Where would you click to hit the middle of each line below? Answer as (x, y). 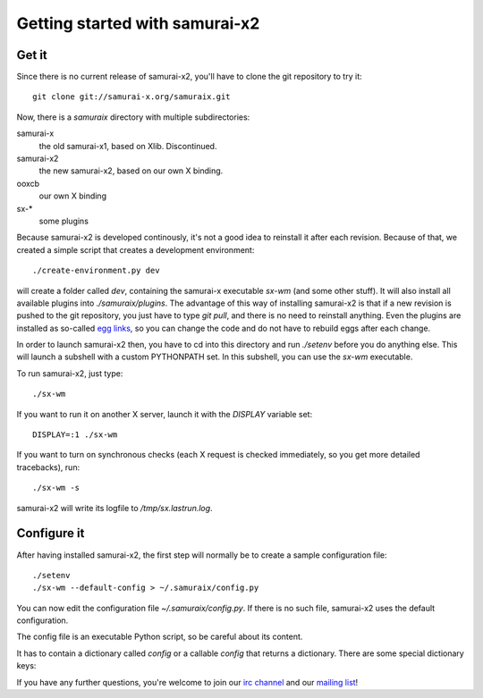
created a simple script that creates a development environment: (136, 249)
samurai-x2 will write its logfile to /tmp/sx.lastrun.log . (115, 508)
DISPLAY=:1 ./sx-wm (75, 435)
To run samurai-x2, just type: (70, 373)
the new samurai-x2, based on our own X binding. (131, 171)
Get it (32, 55)
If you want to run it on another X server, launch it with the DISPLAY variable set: (165, 414)
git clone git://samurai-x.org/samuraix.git (132, 97)
